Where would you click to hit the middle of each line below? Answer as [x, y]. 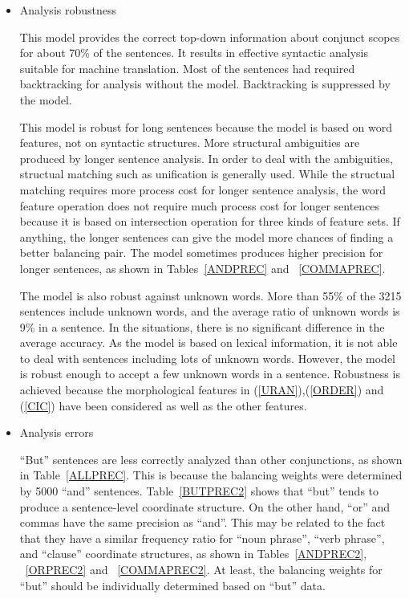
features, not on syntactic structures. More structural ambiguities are [190, 143]
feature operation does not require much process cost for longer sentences [200, 205]
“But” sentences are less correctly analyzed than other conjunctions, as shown [211, 459]
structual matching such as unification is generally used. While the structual [207, 174]
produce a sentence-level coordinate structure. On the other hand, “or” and [205, 506]
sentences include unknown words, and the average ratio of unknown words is [210, 311]
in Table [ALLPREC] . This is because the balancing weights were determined [211, 475]
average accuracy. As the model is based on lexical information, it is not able [209, 342]
